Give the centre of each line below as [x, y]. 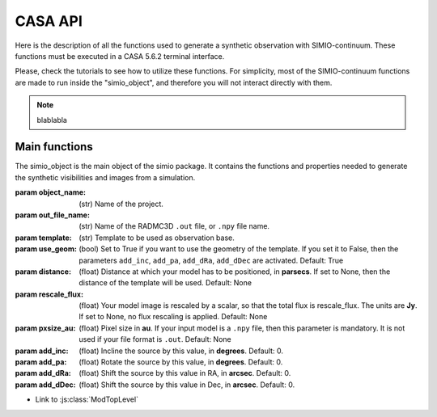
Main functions [54, 147]
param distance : [43, 272]
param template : [43, 238]
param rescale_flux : [49, 294]
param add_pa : [41, 362]
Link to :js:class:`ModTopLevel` [87, 399]
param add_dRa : [43, 373]
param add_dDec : [45, 385]
